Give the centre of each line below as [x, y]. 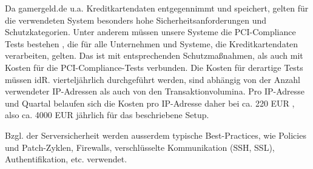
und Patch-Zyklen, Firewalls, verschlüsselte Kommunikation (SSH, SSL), [140, 147]
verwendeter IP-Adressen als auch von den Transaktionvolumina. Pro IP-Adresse [155, 91]
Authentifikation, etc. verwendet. [66, 159]
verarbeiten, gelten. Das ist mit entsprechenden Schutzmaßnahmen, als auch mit [154, 55]
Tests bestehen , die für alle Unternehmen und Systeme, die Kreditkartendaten [152, 43]
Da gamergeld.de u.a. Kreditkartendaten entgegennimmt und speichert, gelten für [157, 8]
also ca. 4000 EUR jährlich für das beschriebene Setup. [107, 115]
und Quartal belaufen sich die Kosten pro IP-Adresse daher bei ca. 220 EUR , [150, 103]
